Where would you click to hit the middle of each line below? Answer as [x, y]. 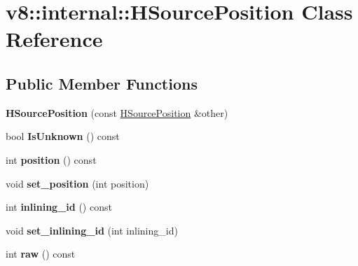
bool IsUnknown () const [63, 136]
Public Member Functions [102, 83]
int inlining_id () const [59, 207]
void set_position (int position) [77, 183]
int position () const [51, 159]
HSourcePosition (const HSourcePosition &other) [117, 112]
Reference [54, 39]
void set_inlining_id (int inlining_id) [92, 230]
